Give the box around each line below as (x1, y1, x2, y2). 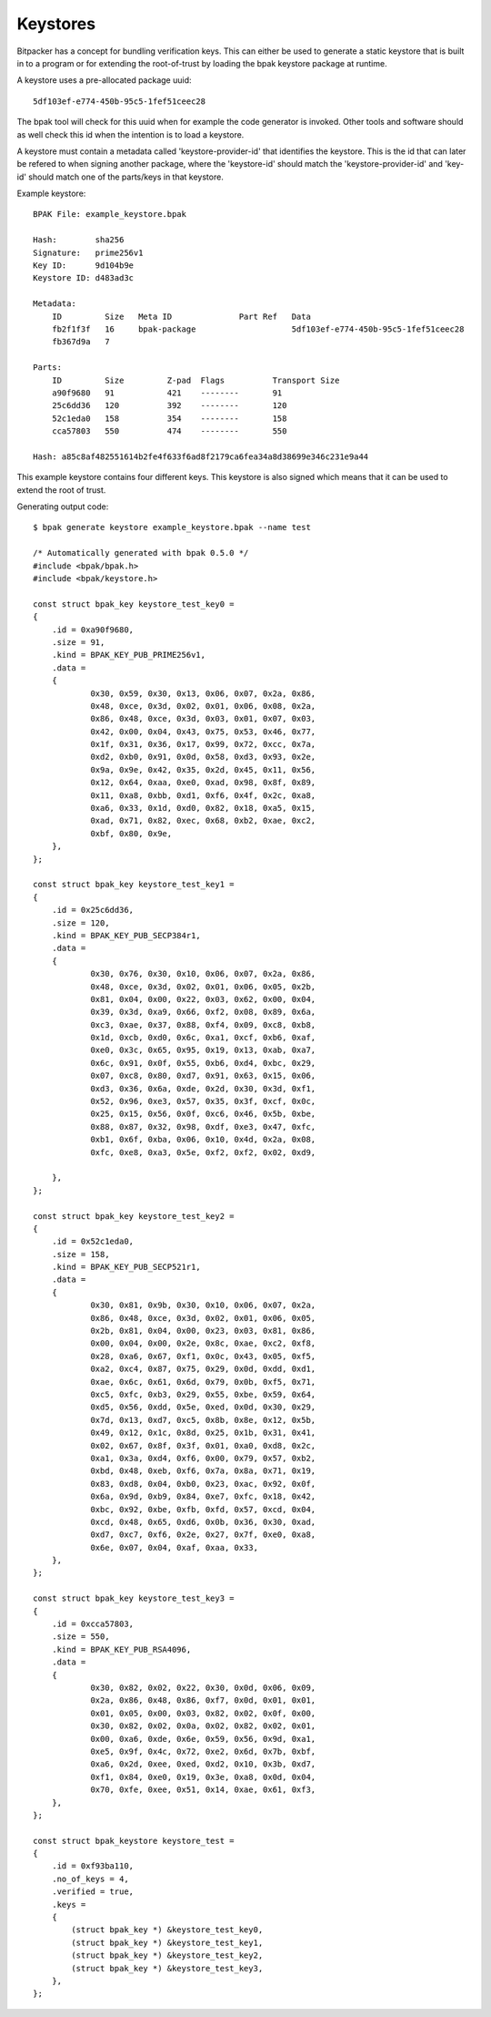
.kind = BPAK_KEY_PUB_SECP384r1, (51, 930, 202, 940)
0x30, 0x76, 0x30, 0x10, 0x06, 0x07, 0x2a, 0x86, (90, 968, 316, 979)
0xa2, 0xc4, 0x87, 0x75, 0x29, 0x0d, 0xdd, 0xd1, (90, 1364, 316, 1375)
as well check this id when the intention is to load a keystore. (16, 128, 245, 140)
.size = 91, (51, 637, 105, 647)
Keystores (16, 14, 95, 34)
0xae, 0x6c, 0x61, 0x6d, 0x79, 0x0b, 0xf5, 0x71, (90, 1377, 316, 1387)
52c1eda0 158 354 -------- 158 (51, 413, 287, 424)
